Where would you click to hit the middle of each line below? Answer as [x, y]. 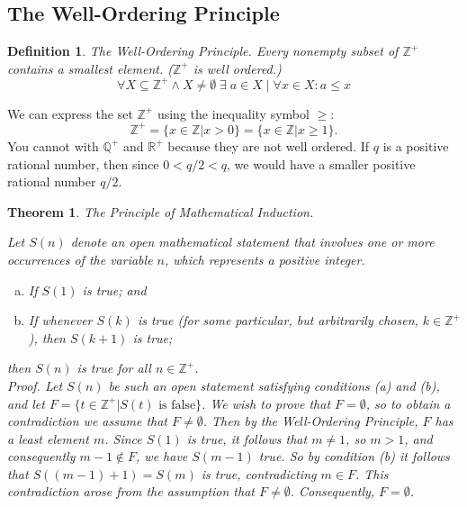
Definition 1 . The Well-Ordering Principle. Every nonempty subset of [203, 51]
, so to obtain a [408, 403]
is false [177, 405]
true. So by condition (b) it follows [354, 456]
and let [26, 403]
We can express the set [70, 113]
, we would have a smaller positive [321, 163]
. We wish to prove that [266, 403]
